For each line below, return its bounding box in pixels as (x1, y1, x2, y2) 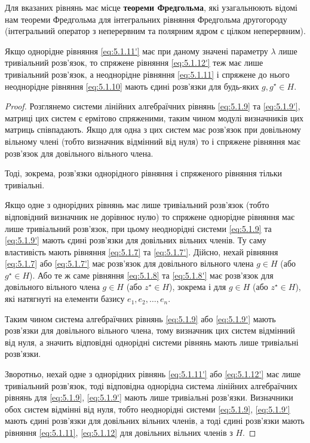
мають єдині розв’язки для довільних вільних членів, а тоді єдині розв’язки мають (5, 414, 305, 427)
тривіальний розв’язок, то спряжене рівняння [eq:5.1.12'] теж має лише (5, 56, 263, 69)
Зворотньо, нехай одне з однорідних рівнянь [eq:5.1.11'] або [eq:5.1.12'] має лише (5, 368, 301, 380)
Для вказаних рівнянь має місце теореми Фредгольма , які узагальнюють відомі (5, 1, 297, 13)
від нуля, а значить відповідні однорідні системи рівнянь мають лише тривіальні (5, 335, 299, 348)
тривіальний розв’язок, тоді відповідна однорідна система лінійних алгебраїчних (5, 379, 297, 392)
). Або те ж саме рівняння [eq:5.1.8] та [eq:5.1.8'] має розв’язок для (29, 268, 274, 281)
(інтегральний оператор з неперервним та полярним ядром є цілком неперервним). (5, 25, 306, 37)
